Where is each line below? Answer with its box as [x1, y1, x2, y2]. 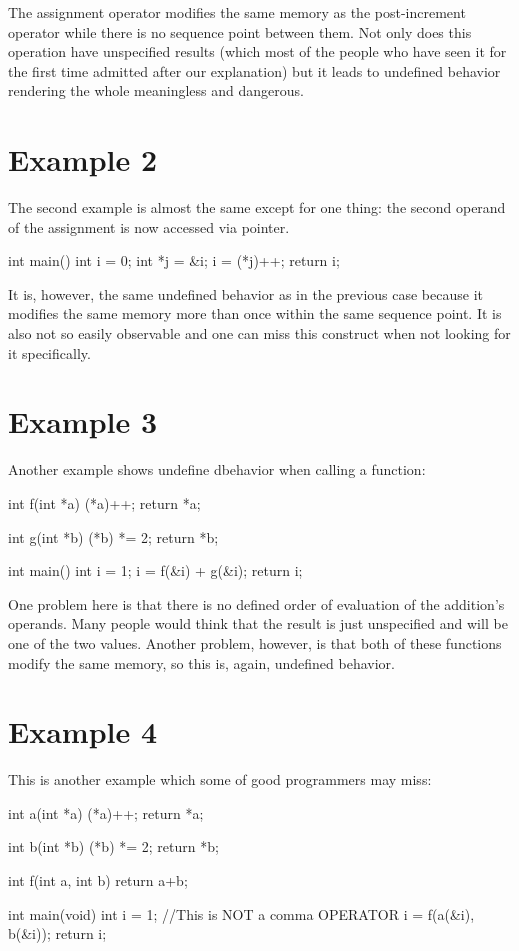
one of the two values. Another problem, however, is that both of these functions [8, 632, 502, 653]
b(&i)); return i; [8, 923, 107, 944]
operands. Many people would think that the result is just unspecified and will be [8, 613, 508, 634]
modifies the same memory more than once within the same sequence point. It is [8, 303, 502, 324]
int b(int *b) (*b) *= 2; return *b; [8, 836, 219, 857]
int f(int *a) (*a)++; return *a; [8, 492, 201, 513]
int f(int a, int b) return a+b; [8, 870, 188, 891]
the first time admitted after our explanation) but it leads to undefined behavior [8, 60, 501, 81]
